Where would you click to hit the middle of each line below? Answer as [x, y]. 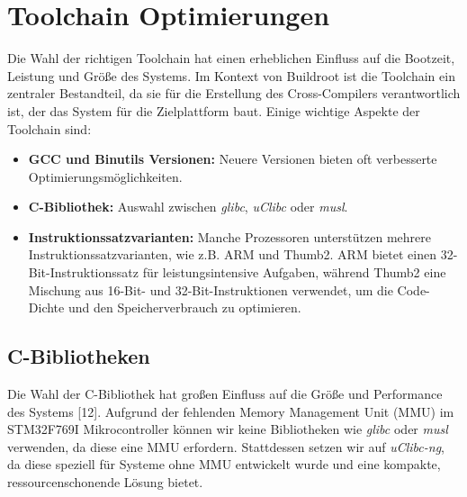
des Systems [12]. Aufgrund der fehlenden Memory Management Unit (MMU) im [231, 411]
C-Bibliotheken [79, 356]
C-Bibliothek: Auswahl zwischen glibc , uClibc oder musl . [188, 207]
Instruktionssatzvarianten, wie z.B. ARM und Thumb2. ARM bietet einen [232, 254]
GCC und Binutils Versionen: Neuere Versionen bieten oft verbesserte [233, 159]
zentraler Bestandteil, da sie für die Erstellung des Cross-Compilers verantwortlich [234, 93]
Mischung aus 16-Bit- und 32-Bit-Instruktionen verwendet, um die [211, 289]
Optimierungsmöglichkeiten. [105, 176]
